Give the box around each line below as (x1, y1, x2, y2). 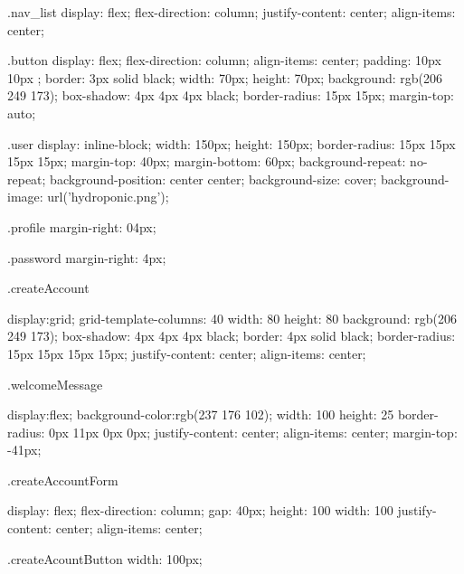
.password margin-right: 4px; (7, 248, 166, 267)
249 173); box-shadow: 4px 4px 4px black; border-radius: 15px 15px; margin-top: (7, 86, 454, 105)
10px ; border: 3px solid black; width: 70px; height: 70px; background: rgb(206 (7, 68, 442, 87)
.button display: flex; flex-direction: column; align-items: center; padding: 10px (7, 51, 441, 70)
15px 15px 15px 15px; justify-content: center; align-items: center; (7, 343, 366, 362)
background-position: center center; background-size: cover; (50, 169, 377, 188)
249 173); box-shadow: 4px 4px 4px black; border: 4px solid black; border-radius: (7, 326, 456, 345)
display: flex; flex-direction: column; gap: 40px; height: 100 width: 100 (7, 501, 393, 520)
